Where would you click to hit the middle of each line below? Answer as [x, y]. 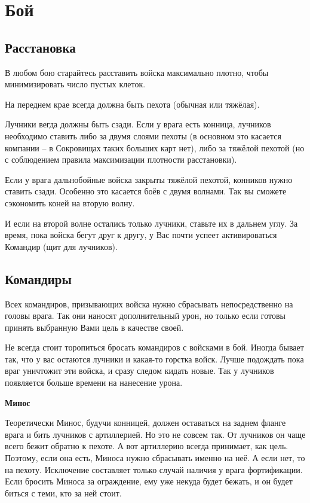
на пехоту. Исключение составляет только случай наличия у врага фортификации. [154, 469]
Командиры [38, 278]
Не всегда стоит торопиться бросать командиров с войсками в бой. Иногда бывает [154, 347]
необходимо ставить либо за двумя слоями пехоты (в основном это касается [143, 135]
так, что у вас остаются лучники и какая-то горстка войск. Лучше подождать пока [154, 359]
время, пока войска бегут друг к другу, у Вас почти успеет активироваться [141, 235]
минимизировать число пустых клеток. [75, 84]
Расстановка [40, 47]
